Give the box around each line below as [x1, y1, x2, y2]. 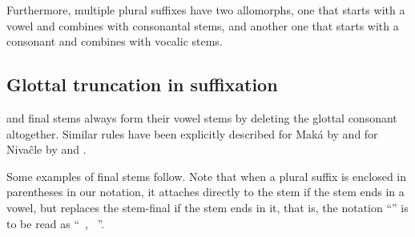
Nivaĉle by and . [6, 141, 87, 158]
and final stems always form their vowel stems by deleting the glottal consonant [6, 109, 397, 126]
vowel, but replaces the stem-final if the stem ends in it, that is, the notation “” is [6, 199, 409, 215]
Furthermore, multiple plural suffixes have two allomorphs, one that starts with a [6, 2, 405, 18]
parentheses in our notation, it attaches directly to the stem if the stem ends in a [6, 183, 405, 200]
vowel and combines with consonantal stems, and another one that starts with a [6, 17, 399, 34]
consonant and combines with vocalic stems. [6, 33, 223, 50]
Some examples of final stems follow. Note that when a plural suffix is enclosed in [6, 167, 407, 184]
